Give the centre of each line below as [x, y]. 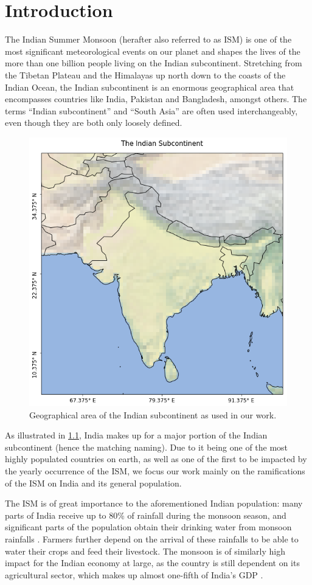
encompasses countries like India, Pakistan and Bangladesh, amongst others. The [156, 99]
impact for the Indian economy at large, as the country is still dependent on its [152, 563]
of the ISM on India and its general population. [93, 483]
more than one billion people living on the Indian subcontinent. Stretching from [154, 63]
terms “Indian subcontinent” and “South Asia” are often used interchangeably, [151, 110]
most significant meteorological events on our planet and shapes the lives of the [153, 51]
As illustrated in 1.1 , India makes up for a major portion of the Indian [136, 435]
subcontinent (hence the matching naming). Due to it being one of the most [147, 447]
